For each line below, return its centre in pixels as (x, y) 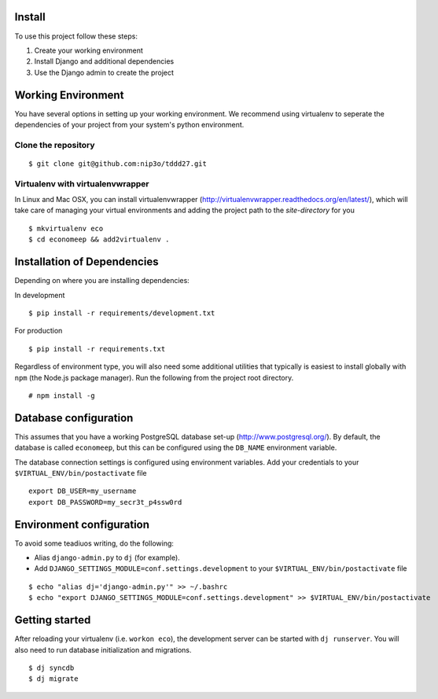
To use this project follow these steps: (76, 36)
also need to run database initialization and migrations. (103, 649)
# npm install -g (62, 395)
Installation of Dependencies (86, 262)
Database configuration (74, 418)
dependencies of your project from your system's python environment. (129, 124)
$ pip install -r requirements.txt (97, 349)
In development (40, 295)
